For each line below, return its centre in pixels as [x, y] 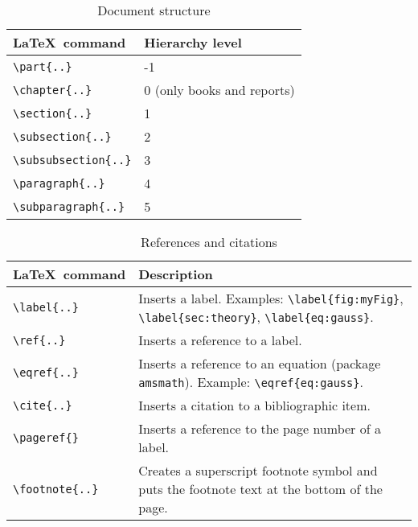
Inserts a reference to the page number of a [260, 428]
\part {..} [43, 66]
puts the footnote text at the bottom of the [260, 489]
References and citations [209, 242]
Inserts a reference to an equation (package [260, 363]
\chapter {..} [53, 90]
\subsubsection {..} [72, 160]
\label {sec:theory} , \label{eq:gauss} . [256, 317]
